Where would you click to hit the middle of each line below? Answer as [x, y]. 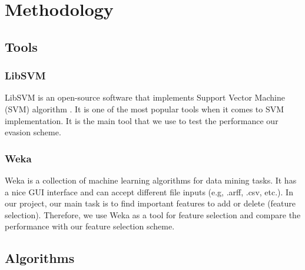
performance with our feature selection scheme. [90, 226]
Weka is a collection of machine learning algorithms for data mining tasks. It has [151, 180]
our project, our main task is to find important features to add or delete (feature [150, 203]
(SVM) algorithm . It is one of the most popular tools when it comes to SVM [145, 109]
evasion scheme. [33, 132]
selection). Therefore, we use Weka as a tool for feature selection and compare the [153, 214]
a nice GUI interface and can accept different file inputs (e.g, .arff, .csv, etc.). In [149, 191]
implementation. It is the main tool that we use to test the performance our [142, 120]
